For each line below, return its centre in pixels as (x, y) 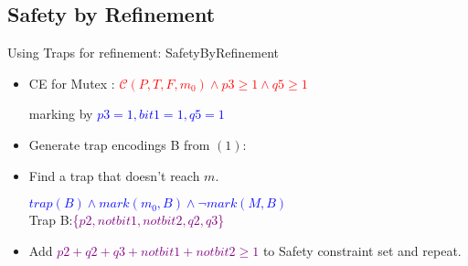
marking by (61, 114)
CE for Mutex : (72, 83)
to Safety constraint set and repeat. (362, 250)
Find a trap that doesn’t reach (114, 175)
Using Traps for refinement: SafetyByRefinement (143, 53)
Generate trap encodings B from (119, 144)
